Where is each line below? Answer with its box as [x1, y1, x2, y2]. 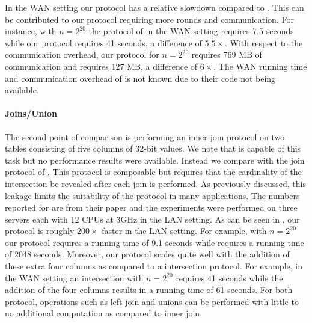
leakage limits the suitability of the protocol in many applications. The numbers [5, 189, 300, 201]
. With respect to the [224, 36, 303, 49]
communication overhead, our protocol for [5, 48, 159, 61]
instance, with [5, 25, 57, 37]
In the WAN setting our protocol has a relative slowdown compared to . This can [5, 1, 304, 13]
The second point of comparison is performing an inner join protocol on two [5, 130, 285, 143]
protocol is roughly [5, 224, 75, 237]
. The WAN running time [213, 60, 307, 72]
